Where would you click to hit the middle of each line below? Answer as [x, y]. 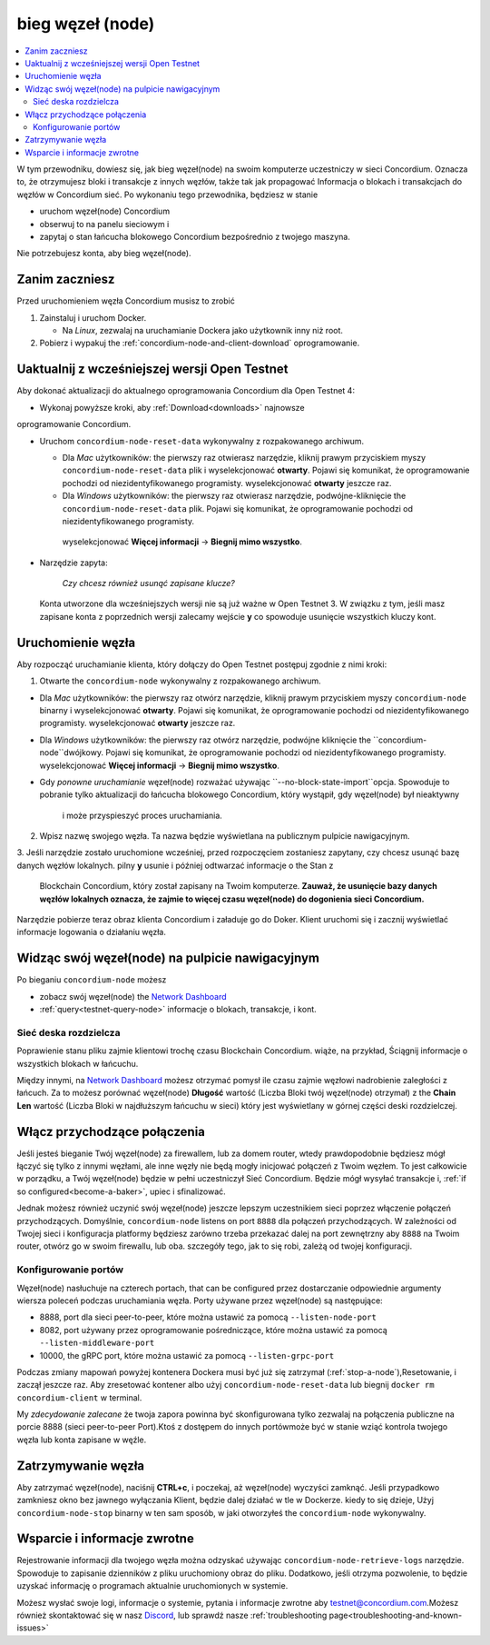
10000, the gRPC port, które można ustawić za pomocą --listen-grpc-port [187, 1355]
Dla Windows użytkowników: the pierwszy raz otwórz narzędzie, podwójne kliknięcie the [206, 740]
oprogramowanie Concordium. [74, 424]
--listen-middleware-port [97, 1343]
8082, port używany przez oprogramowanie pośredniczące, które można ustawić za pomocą [213, 1330]
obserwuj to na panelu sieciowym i [104, 224]
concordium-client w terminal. [79, 1397]
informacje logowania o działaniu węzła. [92, 932]
